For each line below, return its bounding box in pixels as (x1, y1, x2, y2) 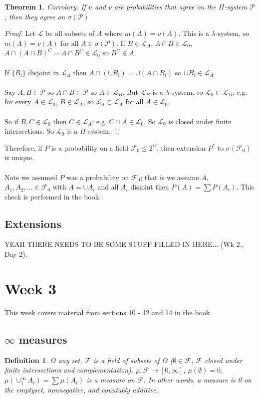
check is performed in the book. (4, 191, 101, 201)
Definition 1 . (4, 355, 48, 365)
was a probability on (66, 172, 129, 182)
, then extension (157, 142, 206, 153)
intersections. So (4, 126, 54, 136)
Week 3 (4, 278, 56, 298)
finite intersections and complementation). (4, 365, 134, 375)
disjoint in (28, 67, 59, 77)
